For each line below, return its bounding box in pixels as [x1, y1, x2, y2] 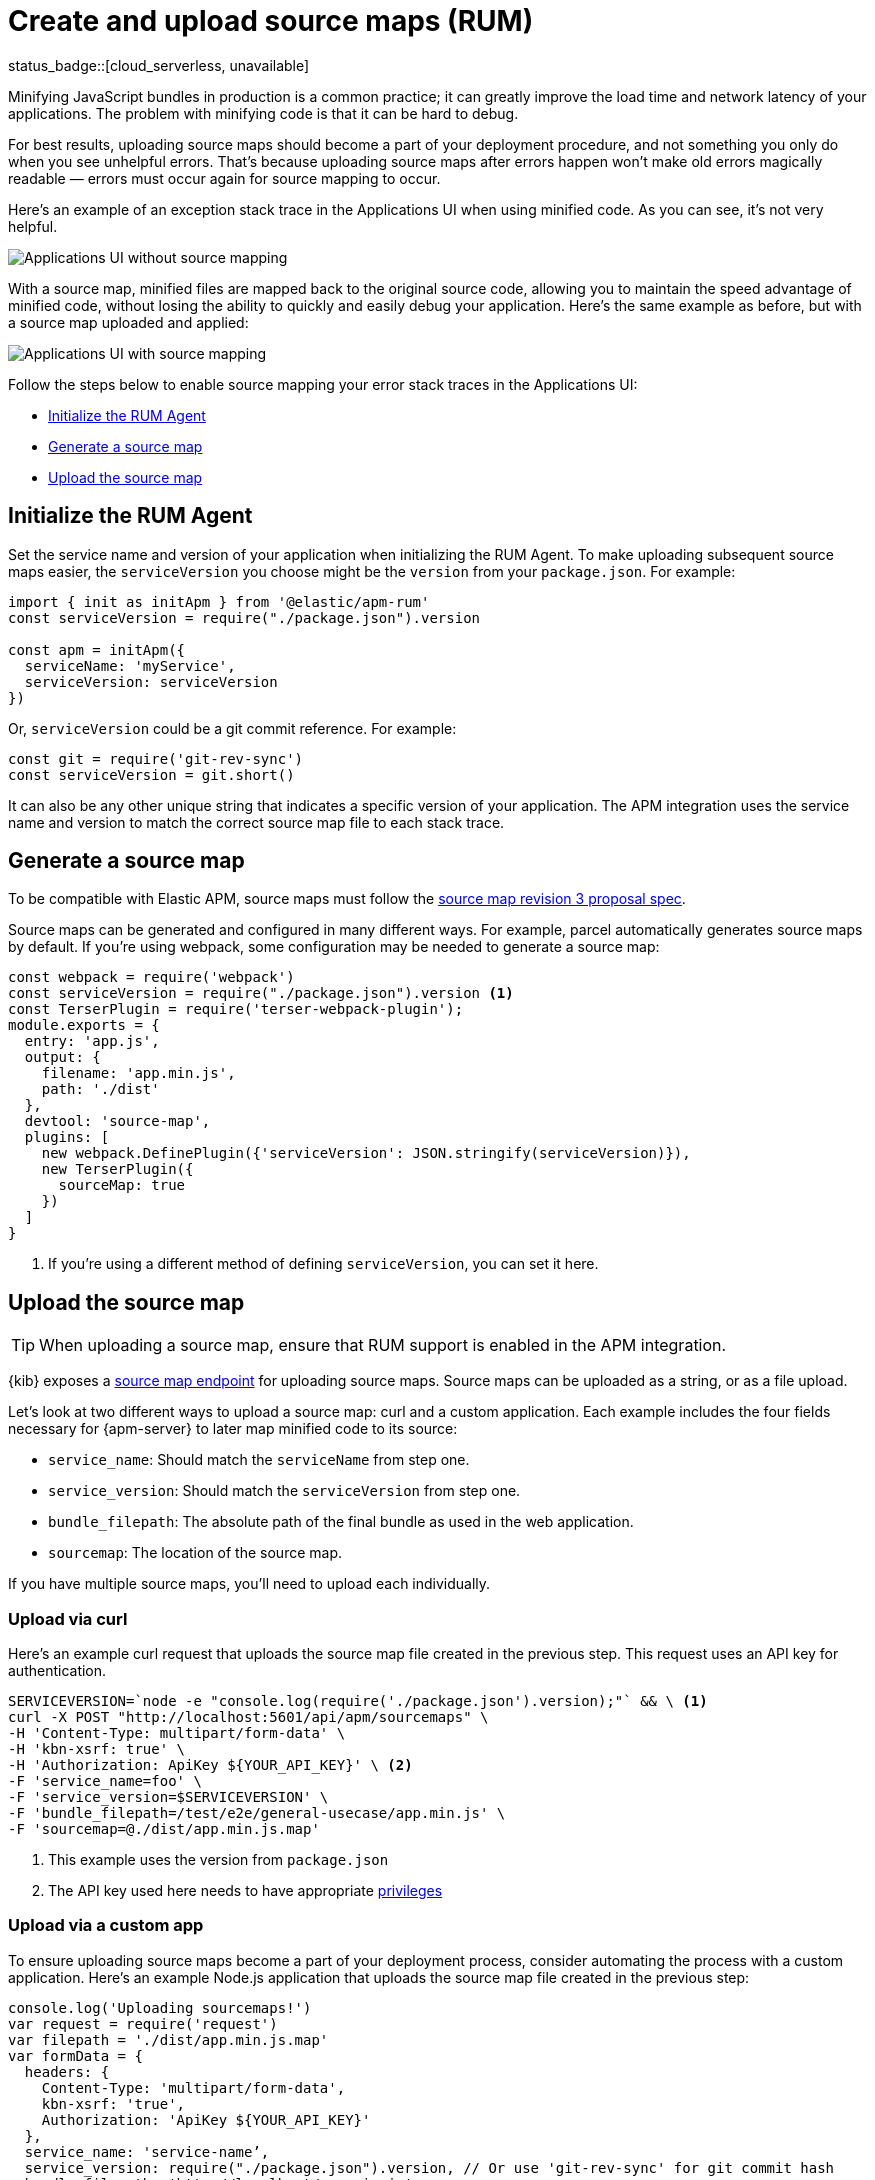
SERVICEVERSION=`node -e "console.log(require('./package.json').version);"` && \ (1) [8, 1693, 708, 1710]
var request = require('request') [8, 2015, 278, 2032]
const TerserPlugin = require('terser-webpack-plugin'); [8, 1001, 464, 1018]
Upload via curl [8, 1608, 128, 1629]
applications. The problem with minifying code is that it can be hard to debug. [8, 104, 519, 122]
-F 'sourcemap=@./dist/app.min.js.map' [8, 1821, 320, 1838]
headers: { [24, 2063, 110, 2080]
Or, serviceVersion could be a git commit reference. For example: [8, 719, 457, 737]
